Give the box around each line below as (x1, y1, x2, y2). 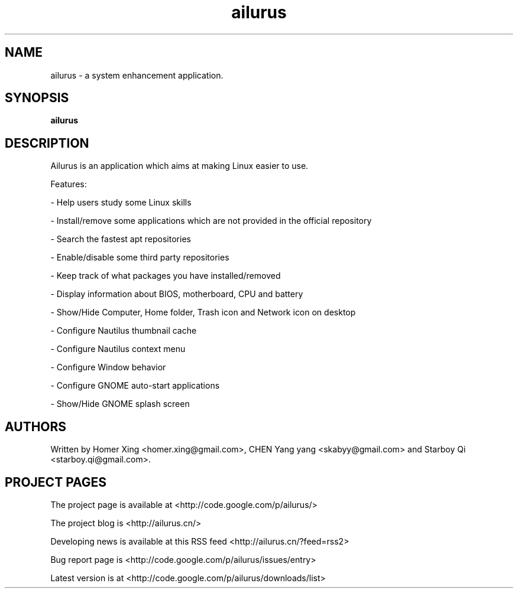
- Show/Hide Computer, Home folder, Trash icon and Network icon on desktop (50, 307, 356, 318)
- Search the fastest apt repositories (50, 234, 191, 245)
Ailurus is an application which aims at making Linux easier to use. (50, 161, 309, 171)
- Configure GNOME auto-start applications (50, 380, 220, 391)
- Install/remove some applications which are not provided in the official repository (50, 216, 372, 226)
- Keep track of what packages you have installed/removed (50, 271, 281, 281)
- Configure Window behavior (50, 362, 166, 373)
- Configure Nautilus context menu (50, 344, 186, 354)
